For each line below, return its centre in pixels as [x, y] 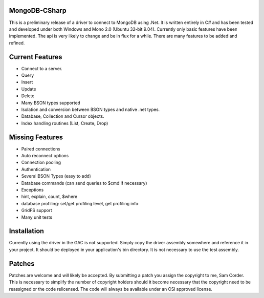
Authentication [36, 169]
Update [29, 89]
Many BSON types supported [51, 103]
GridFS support [37, 211]
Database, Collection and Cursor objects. [63, 116]
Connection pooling [41, 162]
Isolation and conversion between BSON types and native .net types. [90, 109]
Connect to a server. [42, 68]
